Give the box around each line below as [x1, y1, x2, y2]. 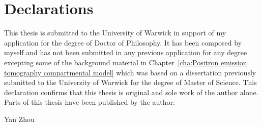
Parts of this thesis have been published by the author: [4, 97, 175, 107]
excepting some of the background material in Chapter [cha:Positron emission [4, 57, 247, 67]
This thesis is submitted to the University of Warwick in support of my [4, 27, 226, 38]
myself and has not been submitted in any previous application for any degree [4, 47, 247, 58]
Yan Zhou [4, 113, 35, 124]
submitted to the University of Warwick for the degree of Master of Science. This [4, 77, 257, 88]
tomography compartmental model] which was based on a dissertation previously [4, 67, 256, 77]
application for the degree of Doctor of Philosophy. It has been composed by [4, 37, 242, 48]
